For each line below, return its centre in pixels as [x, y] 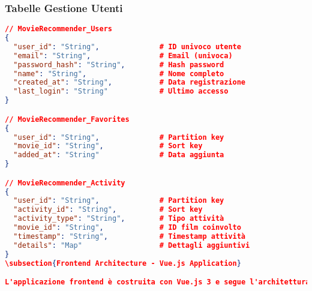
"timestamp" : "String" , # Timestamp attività [130, 236]
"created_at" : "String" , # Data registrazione [130, 82]
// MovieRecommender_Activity [65, 183]
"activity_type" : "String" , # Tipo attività [119, 219]
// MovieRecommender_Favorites [67, 119]
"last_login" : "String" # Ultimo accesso [121, 91]
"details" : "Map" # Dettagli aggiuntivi [132, 245]
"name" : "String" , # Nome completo [119, 73]
